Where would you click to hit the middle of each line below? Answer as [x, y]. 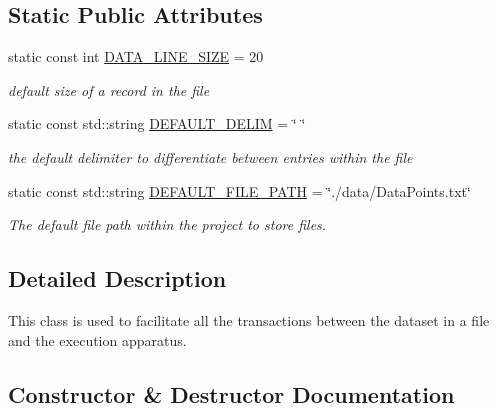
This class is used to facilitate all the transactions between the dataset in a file [249, 319]
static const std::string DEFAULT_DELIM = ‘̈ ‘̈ [157, 123]
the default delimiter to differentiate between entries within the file [210, 156]
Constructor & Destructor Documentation [231, 393]
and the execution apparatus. [97, 339]
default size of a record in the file [109, 89]
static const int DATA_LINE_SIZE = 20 [136, 56]
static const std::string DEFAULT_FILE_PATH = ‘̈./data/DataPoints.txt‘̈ [239, 190]
